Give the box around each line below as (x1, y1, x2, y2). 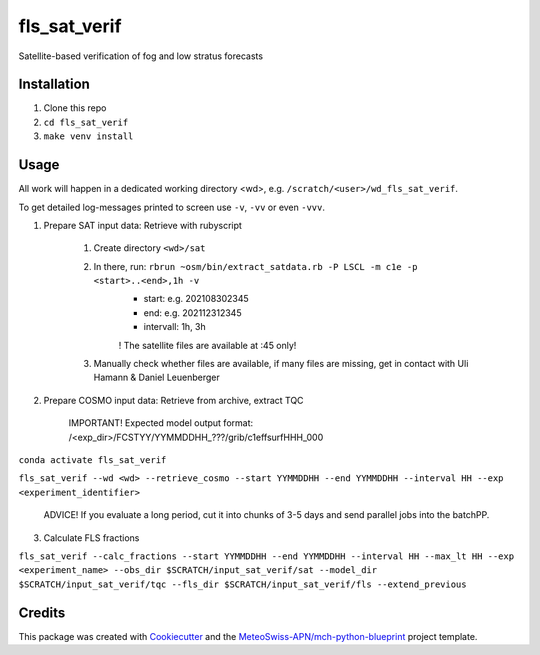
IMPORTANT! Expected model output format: (68, 417, 254, 429)
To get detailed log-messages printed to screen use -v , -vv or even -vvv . (18, 201, 325, 213)
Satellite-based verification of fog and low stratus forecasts (18, 50, 264, 62)
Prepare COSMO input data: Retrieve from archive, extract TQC (43, 394, 304, 406)
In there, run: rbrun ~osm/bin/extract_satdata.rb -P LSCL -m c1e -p (93, 260, 418, 272)
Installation (18, 76, 90, 93)
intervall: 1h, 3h (143, 321, 207, 333)
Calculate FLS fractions (43, 531, 140, 544)
